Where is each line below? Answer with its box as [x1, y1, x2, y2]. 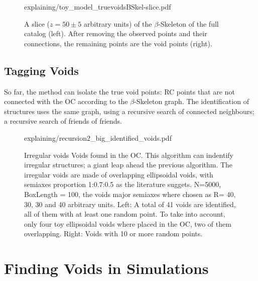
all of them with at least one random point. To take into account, [24, 209, 225, 219]
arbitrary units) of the [83, 18, 152, 29]
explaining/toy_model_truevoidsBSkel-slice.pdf [24, 2, 171, 12]
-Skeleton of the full [158, 18, 219, 29]
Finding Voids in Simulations [4, 258, 209, 278]
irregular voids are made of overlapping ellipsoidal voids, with [24, 169, 213, 179]
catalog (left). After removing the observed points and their [24, 28, 207, 39]
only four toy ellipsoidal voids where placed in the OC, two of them [24, 218, 231, 229]
